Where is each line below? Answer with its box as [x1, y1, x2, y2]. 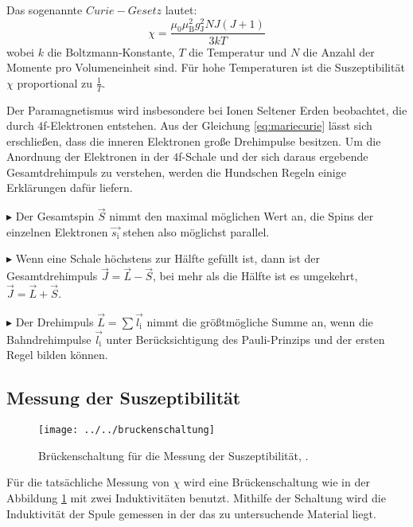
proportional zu [17, 74, 93, 91]
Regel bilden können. [6, 346, 108, 363]
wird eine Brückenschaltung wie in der [183, 474, 370, 490]
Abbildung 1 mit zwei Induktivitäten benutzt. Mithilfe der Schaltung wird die [6, 489, 386, 506]
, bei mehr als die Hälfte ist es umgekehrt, [153, 267, 358, 284]
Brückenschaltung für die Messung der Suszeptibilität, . [38, 447, 309, 463]
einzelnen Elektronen [6, 223, 108, 240]
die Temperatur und [189, 43, 287, 60]
